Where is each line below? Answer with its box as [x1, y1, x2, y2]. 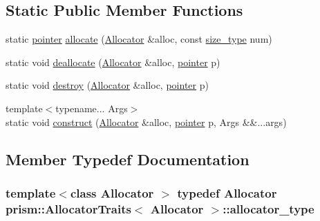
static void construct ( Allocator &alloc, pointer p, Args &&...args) [6, 114, 287, 129]
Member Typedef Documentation [6, 148, 250, 169]
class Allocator [70, 184, 154, 201]
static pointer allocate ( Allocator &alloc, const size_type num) [6, 32, 272, 46]
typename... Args [55, 101, 128, 115]
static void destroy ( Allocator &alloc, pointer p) [6, 78, 209, 92]
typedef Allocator [177, 184, 277, 201]
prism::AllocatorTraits [6, 200, 131, 217]
